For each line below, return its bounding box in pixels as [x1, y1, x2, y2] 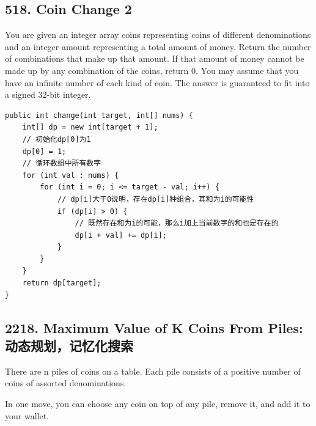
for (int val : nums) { [22, 171, 119, 180]
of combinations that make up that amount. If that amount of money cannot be [5, 52, 304, 65]
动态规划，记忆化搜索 [5, 336, 133, 355]
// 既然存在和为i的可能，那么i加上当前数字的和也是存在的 [75, 219, 279, 228]
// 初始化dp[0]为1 [22, 134, 91, 144]
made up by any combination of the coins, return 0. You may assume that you [5, 64, 299, 76]
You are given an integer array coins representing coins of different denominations [5, 28, 311, 41]
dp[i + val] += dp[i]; [75, 230, 167, 240]
